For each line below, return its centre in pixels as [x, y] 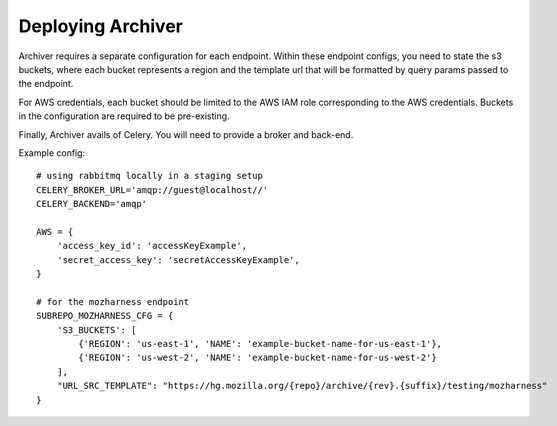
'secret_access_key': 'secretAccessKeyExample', [178, 259]
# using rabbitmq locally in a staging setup [150, 176]
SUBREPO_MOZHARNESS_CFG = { [105, 316]
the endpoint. [46, 84]
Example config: [52, 152]
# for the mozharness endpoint [113, 301]
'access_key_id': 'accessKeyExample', [152, 246]
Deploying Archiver [101, 26]
